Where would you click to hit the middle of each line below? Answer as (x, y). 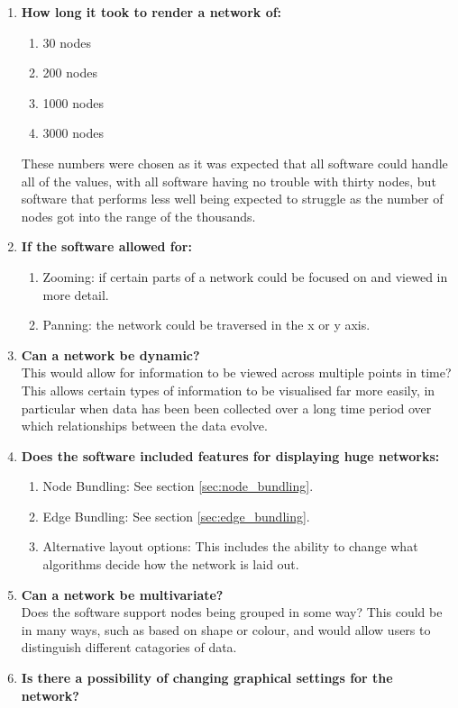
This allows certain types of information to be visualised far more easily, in (228, 390)
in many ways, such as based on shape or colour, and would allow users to (226, 629)
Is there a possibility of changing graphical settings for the (207, 678)
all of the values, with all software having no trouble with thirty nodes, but (229, 181)
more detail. (76, 294)
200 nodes (70, 73)
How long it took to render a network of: (151, 12)
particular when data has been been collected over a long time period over (226, 408)
